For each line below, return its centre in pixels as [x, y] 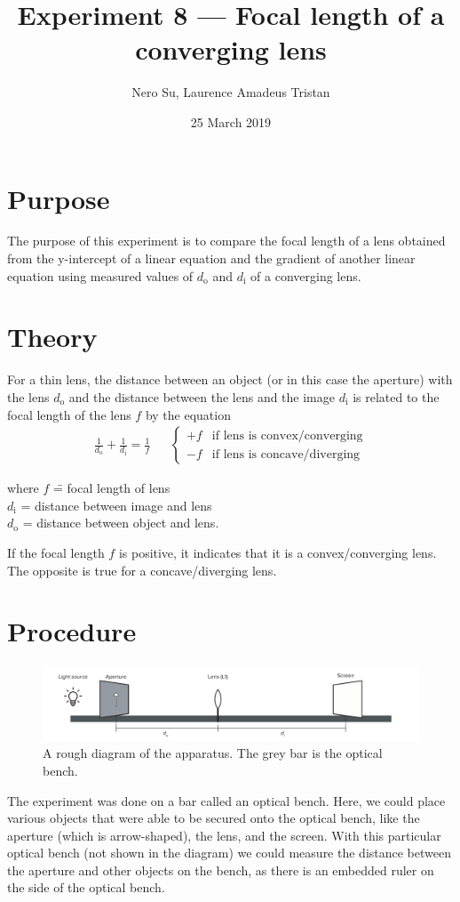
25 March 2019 [231, 121]
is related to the [396, 396]
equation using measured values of [100, 275]
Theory [52, 337]
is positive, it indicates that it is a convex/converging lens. [278, 552]
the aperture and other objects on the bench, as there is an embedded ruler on [221, 870]
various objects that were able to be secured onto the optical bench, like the [214, 818]
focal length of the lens [69, 414]
